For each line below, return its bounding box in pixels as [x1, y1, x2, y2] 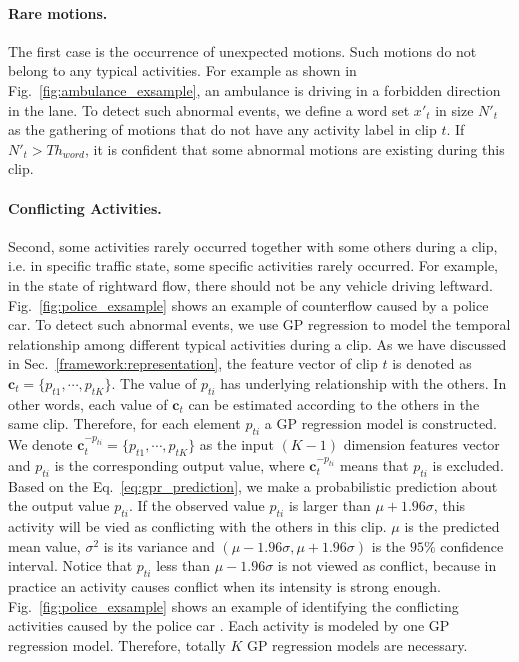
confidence [440, 535, 504, 556]
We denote [8, 434, 73, 455]
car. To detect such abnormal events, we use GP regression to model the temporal [8, 314, 511, 335]
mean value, [8, 535, 81, 556]
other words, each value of [8, 393, 168, 414]
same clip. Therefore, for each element [8, 413, 241, 434]
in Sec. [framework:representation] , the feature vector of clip [8, 353, 378, 374]
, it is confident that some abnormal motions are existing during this [84, 138, 505, 159]
